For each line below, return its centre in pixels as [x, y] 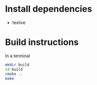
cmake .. [14, 74]
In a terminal [18, 56]
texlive [19, 22]
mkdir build [17, 64]
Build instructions [42, 42]
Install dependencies [48, 9]
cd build [14, 69]
